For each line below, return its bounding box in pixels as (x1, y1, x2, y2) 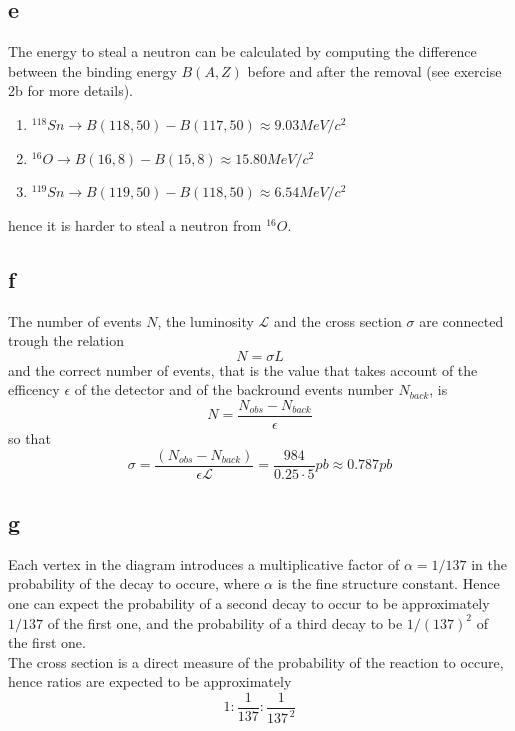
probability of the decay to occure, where (8, 573, 260, 594)
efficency (8, 379, 60, 400)
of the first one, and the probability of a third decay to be (47, 612, 403, 633)
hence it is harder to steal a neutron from (8, 214, 262, 235)
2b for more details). (8, 80, 133, 101)
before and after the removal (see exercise (247, 60, 502, 81)
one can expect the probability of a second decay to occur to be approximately (8, 593, 490, 614)
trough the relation (8, 330, 124, 351)
